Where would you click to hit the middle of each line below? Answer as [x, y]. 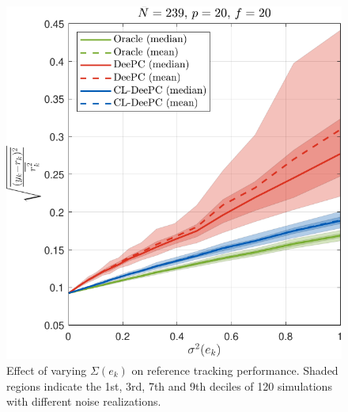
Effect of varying [47, 370]
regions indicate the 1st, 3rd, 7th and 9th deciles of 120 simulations [169, 385]
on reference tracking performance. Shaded [235, 370]
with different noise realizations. [84, 401]
